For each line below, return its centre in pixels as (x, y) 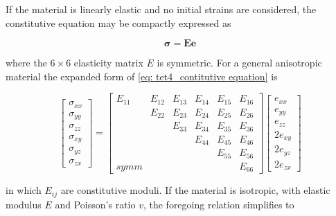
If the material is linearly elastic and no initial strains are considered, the (161, 9)
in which (24, 190)
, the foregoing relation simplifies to (219, 204)
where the (26, 63)
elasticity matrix (108, 63)
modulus (24, 204)
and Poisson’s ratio (95, 204)
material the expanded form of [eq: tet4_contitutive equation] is (142, 76)
